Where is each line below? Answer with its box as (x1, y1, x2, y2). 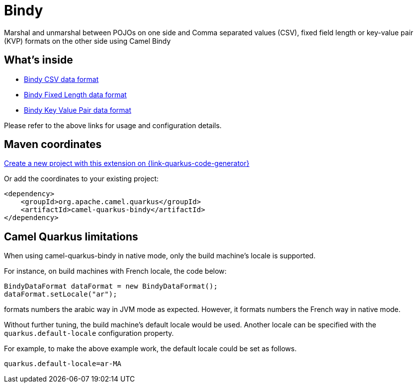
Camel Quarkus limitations (4, 230, 138, 243)
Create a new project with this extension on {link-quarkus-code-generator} (4, 159, 250, 168)
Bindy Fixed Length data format (24, 90, 127, 99)
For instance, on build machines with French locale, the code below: (4, 267, 227, 276)
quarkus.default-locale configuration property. (4, 329, 174, 338)
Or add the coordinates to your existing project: (4, 174, 159, 183)
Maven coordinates (4, 138, 102, 151)
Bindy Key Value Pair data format (24, 105, 132, 114)
